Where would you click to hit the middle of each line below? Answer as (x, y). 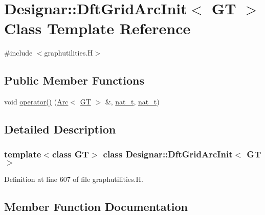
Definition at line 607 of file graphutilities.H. (74, 179)
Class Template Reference (97, 28)
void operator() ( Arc (36, 102)
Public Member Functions (74, 80)
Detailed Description (60, 129)
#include (18, 53)
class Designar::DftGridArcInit (168, 154)
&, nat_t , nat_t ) (132, 102)
